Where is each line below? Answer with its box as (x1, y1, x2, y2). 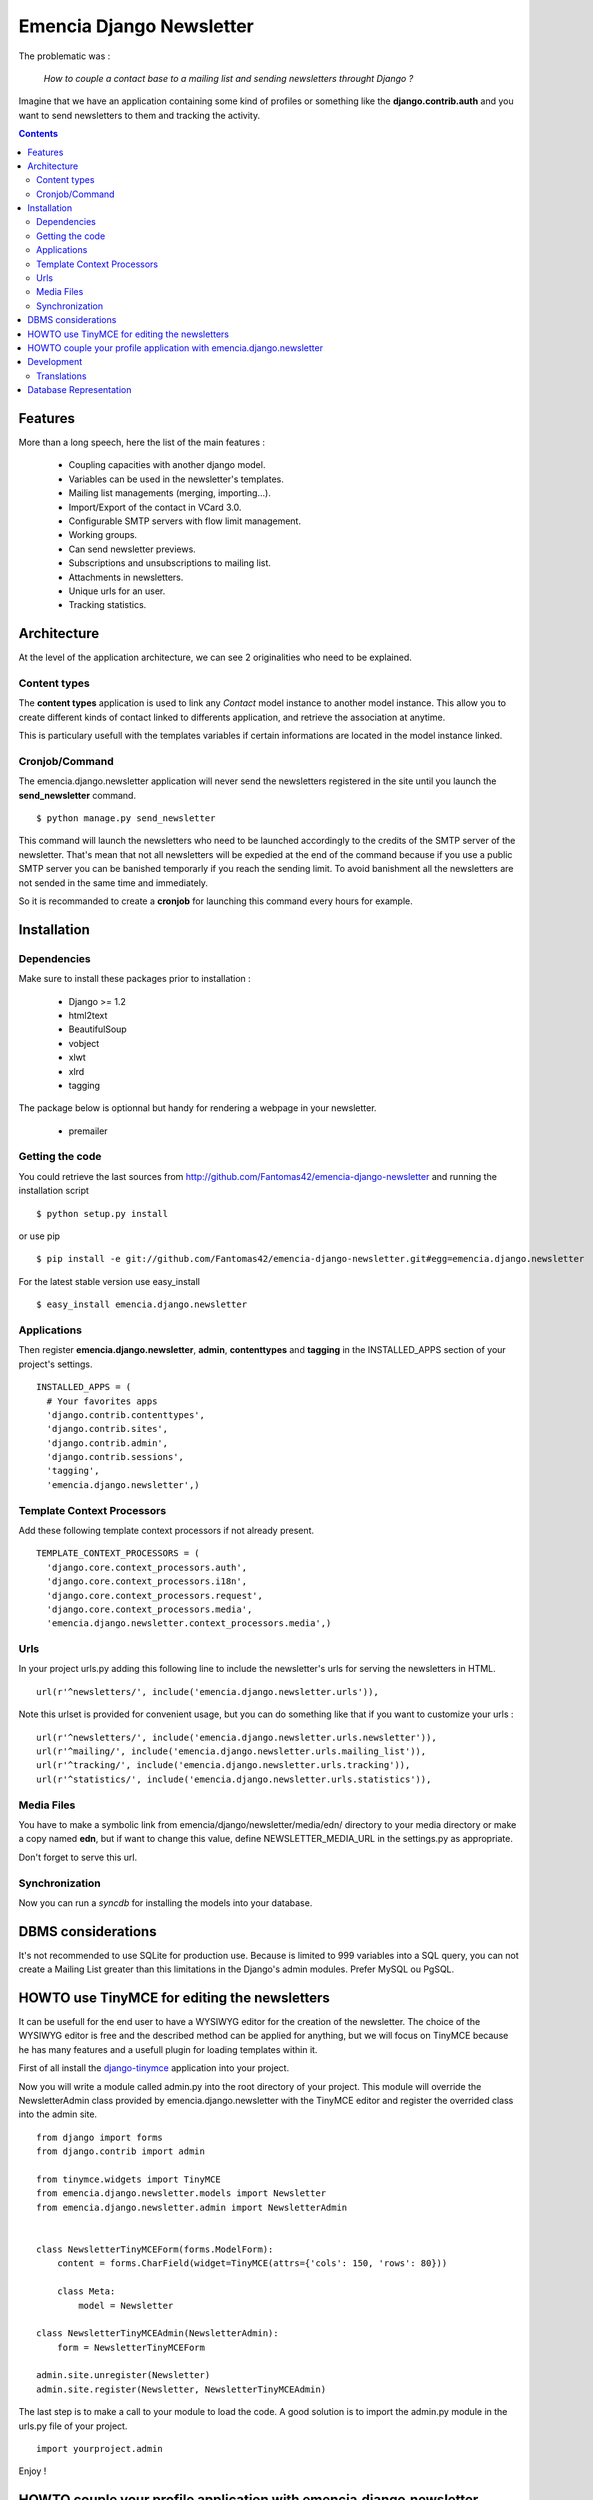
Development (27, 356, 83, 368)
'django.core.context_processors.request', (46, 1590, 264, 1601)
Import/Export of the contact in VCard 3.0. (68, 501, 242, 513)
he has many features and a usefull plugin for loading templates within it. (18, 2043, 318, 2055)
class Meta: (56, 2286, 116, 2297)
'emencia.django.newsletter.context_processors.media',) (46, 1618, 332, 1629)
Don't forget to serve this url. (18, 1851, 138, 1863)
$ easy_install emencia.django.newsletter (36, 1299, 248, 1310)
